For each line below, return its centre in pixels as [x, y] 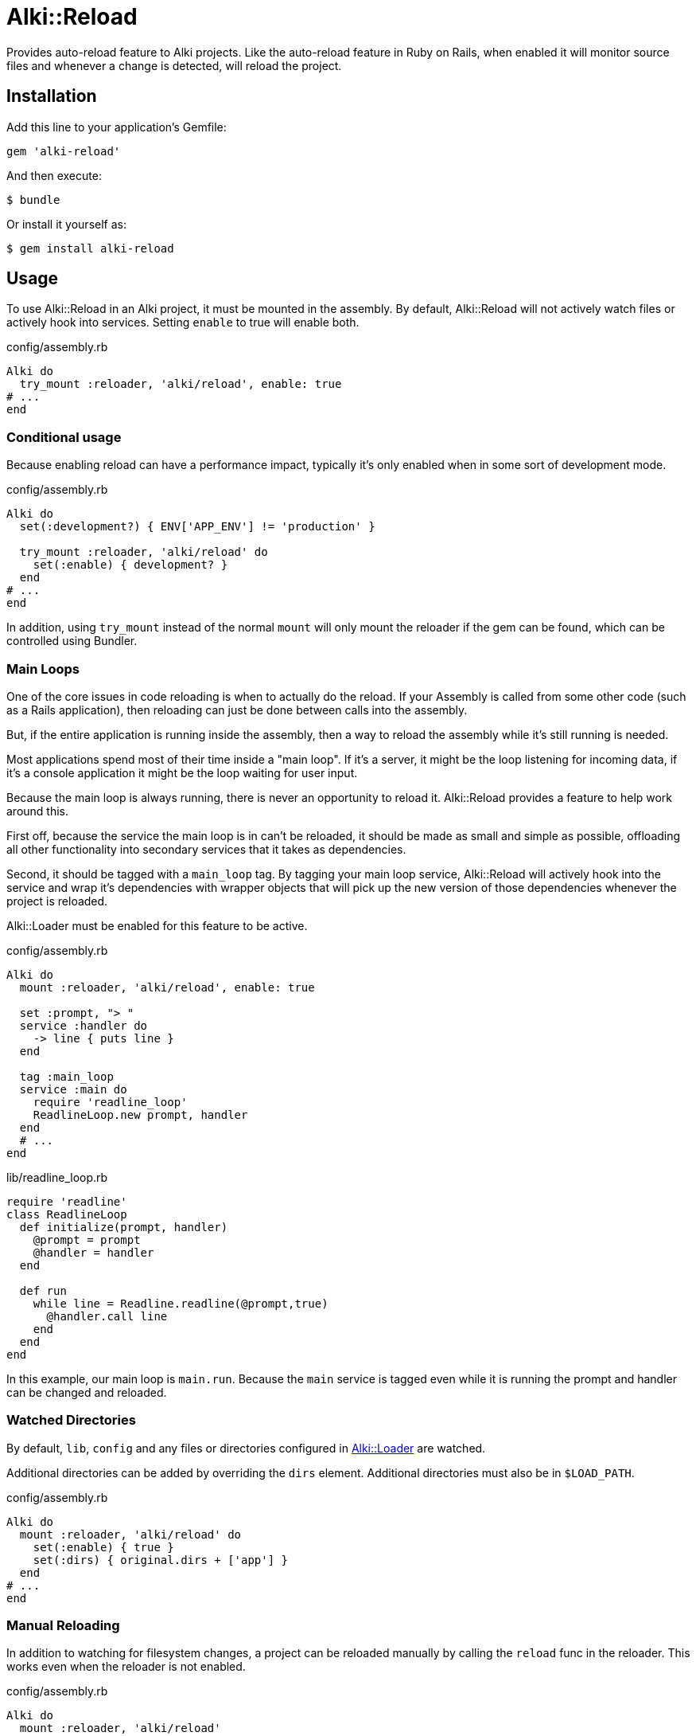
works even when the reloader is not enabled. [126, 1667]
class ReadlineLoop [67, 1214]
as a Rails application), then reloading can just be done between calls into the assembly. [237, 710]
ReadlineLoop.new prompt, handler [140, 1114]
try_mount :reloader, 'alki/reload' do [144, 552]
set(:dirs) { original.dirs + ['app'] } [161, 1560]
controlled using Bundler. [72, 641]
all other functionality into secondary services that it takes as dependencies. [206, 849]
